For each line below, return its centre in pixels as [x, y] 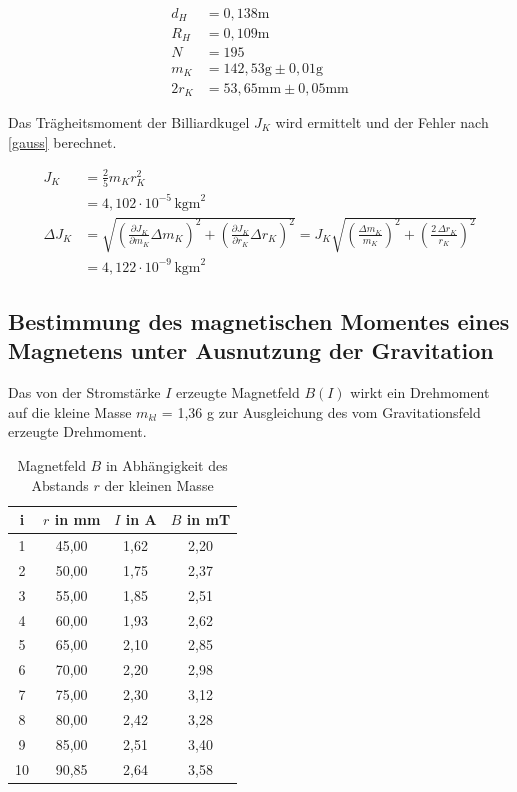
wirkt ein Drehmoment [420, 392]
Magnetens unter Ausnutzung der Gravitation [251, 350]
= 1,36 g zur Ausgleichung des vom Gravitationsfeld [321, 411]
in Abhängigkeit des [166, 465]
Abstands [60, 484]
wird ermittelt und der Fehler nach [382, 121]
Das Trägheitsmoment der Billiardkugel [129, 121]
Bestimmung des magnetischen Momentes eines [259, 321]
